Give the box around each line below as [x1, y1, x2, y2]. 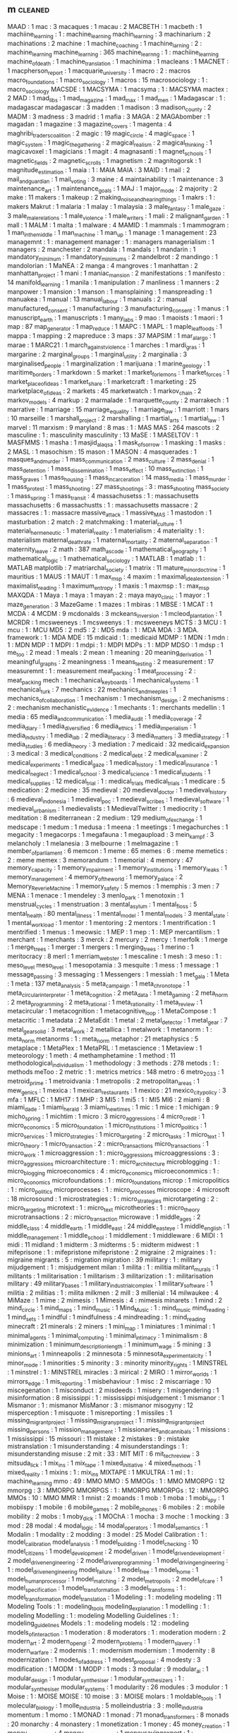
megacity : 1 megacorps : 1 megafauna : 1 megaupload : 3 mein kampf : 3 [7, 830, 214, 840]
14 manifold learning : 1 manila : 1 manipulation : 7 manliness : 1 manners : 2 [7, 278, 220, 288]
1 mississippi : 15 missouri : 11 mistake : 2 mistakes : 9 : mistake [7, 1435, 190, 1443]
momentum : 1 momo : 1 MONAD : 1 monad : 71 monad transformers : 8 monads [7, 1710, 229, 1720]
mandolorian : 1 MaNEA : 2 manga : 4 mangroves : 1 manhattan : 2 [7, 262, 199, 270]
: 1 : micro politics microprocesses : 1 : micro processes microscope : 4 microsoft [7, 1185, 230, 1195]
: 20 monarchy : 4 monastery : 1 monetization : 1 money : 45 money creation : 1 [7, 1720, 230, 1729]
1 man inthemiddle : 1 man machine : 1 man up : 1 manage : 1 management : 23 [7, 228, 217, 238]
